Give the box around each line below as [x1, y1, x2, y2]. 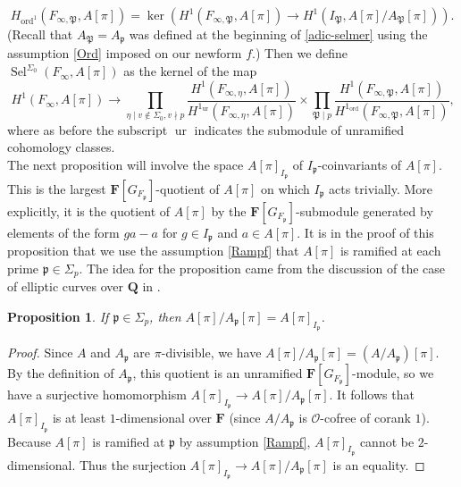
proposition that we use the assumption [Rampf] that [7, 241, 299, 260]
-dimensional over [115, 408, 212, 427]
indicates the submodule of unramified [194, 120, 404, 139]
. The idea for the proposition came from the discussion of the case [79, 258, 446, 277]
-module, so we [352, 364, 434, 382]
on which [260, 179, 310, 197]
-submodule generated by [296, 201, 433, 220]
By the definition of [7, 364, 114, 382]
